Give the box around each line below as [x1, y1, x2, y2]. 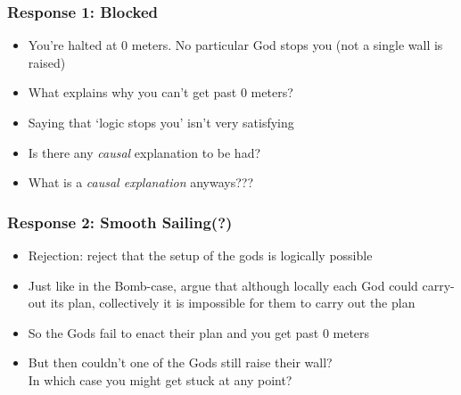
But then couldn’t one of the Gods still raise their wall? [28, 353, 333, 372]
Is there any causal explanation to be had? [28, 143, 261, 161]
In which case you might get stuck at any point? [28, 370, 292, 389]
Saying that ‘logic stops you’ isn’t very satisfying [28, 113, 294, 131]
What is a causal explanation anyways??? [28, 173, 254, 192]
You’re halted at [28, 36, 118, 54]
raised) [28, 53, 66, 71]
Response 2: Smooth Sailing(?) [7, 210, 233, 233]
